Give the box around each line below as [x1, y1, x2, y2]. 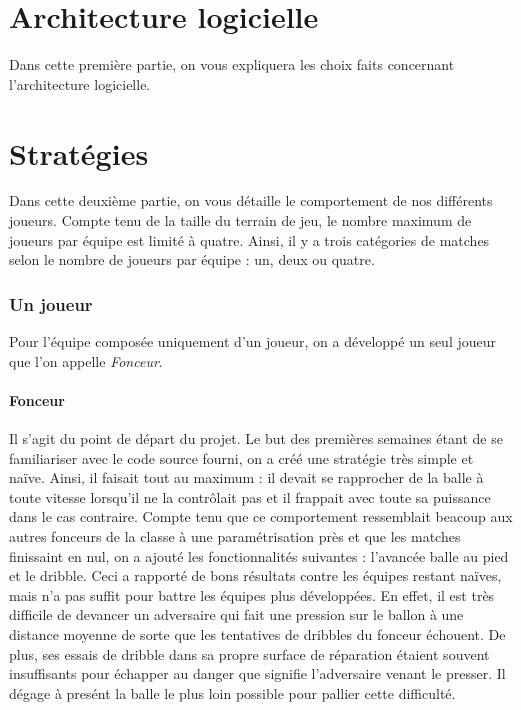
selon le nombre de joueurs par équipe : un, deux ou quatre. [9, 249, 375, 270]
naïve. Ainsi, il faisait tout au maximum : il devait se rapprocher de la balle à [9, 467, 484, 488]
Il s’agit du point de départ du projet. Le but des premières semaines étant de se [9, 428, 503, 449]
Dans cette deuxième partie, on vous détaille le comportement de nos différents [9, 190, 493, 211]
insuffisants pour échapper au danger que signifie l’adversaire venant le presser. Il [9, 663, 506, 684]
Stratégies [9, 132, 149, 173]
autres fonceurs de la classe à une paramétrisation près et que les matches [9, 525, 461, 546]
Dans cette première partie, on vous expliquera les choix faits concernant [9, 54, 455, 75]
